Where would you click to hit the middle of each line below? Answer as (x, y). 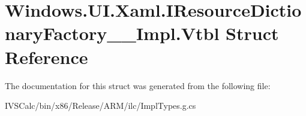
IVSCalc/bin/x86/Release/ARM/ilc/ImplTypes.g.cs (100, 106)
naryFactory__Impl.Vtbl (112, 33)
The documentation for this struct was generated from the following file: (138, 85)
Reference (46, 57)
